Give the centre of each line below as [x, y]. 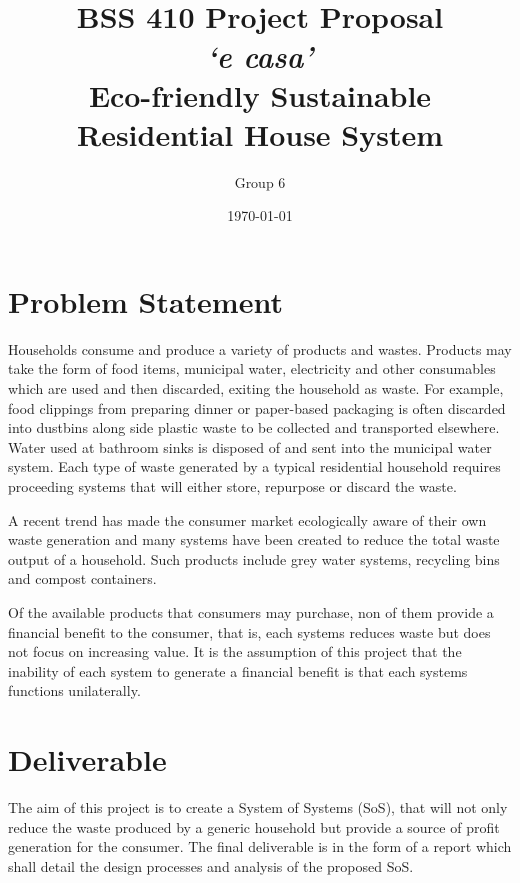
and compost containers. [82, 578]
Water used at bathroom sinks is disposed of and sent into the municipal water [250, 446]
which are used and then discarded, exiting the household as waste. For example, [256, 388]
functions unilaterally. [74, 690]
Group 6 [260, 181]
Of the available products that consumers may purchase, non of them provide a [251, 611]
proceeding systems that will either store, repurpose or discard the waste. [232, 485]
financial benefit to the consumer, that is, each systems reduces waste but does [249, 631]
